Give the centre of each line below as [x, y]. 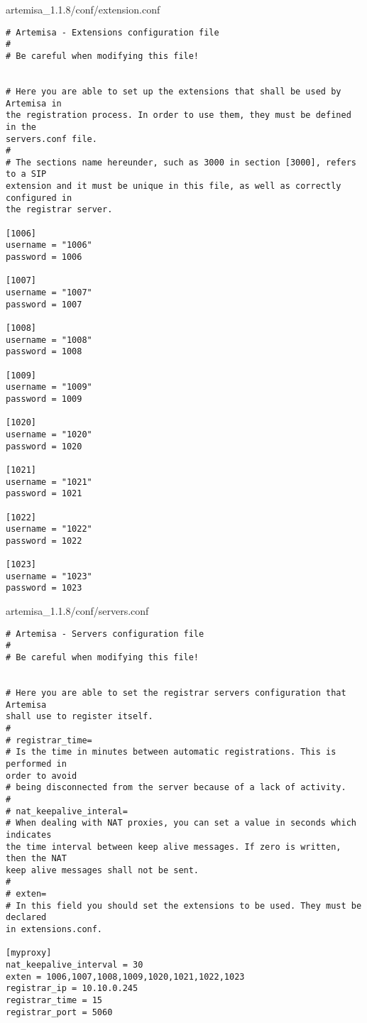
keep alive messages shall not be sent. [103, 870]
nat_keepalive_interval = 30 [75, 965]
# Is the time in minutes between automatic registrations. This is [171, 752]
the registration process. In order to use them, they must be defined [179, 115]
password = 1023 [44, 588]
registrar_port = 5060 [59, 1012]
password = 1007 [44, 304]
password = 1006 [44, 257]
